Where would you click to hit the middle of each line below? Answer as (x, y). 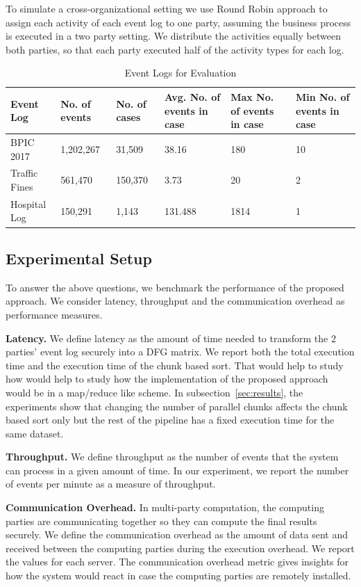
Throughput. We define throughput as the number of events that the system (172, 457)
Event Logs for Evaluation (180, 73)
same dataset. (35, 433)
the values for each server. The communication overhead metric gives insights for (177, 562)
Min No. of (322, 96)
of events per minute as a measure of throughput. (111, 484)
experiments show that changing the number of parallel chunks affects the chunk (177, 406)
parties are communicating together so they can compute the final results (161, 521)
